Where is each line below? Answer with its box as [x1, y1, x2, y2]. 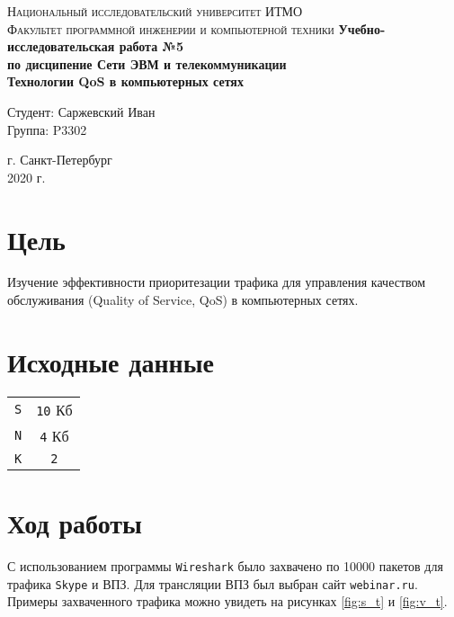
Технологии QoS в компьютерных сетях [7, 72, 244, 91]
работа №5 [119, 37, 183, 56]
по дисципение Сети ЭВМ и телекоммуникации [7, 54, 287, 73]
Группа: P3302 [7, 120, 87, 139]
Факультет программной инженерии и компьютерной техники [7, 19, 334, 38]
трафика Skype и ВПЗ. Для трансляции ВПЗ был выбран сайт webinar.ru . [7, 574, 418, 593]
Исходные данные [7, 343, 214, 380]
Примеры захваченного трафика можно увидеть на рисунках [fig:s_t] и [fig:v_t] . [7, 592, 448, 611]
